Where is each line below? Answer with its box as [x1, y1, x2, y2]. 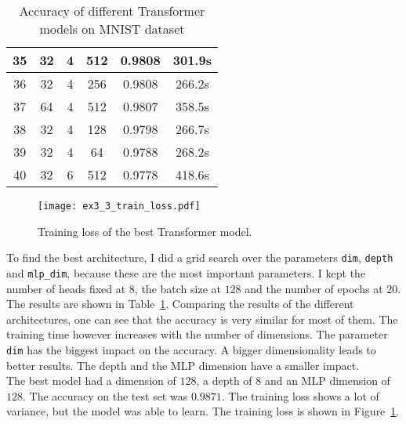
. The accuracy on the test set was [23, 387, 188, 404]
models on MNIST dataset [39, 20, 185, 38]
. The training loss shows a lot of [221, 387, 379, 404]
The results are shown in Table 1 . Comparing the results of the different [6, 295, 354, 312]
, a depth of [196, 372, 252, 389]
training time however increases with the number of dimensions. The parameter [6, 326, 388, 342]
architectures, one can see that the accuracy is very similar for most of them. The [6, 310, 398, 327]
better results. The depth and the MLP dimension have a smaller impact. [6, 357, 359, 373]
